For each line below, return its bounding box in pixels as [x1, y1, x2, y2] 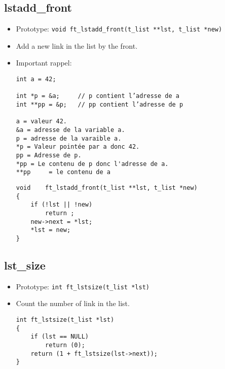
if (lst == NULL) [30, 333, 89, 341]
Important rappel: [16, 57, 72, 68]
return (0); [45, 341, 85, 349]
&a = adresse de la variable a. [16, 126, 125, 133]
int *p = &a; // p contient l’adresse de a [16, 92, 179, 100]
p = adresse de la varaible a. [16, 135, 122, 142]
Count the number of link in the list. [16, 298, 130, 309]
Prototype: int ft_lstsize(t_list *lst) [16, 281, 149, 291]
